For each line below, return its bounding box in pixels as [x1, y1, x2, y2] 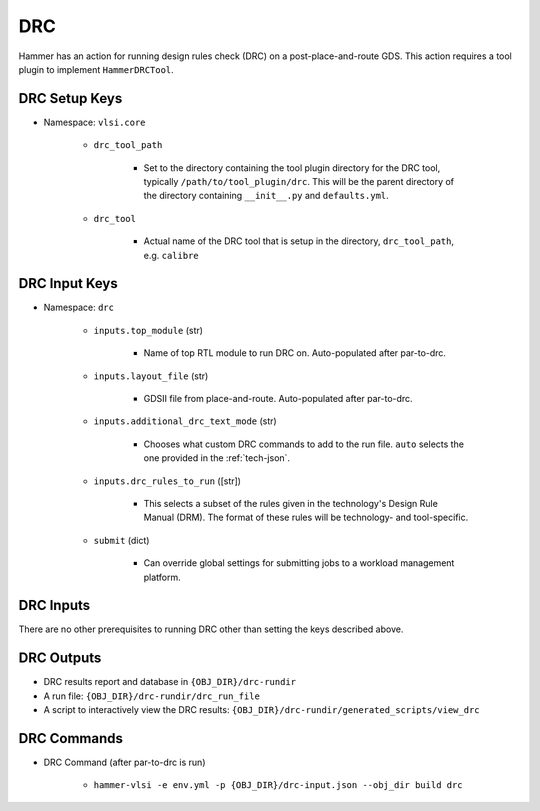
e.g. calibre [143, 249, 199, 261]
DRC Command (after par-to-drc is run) [43, 756, 206, 769]
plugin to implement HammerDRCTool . [18, 63, 174, 75]
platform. [143, 571, 182, 583]
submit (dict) [93, 534, 150, 546]
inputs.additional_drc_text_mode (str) [93, 415, 277, 427]
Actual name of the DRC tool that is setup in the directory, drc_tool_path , [143, 235, 455, 247]
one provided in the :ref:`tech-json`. [143, 452, 290, 464]
